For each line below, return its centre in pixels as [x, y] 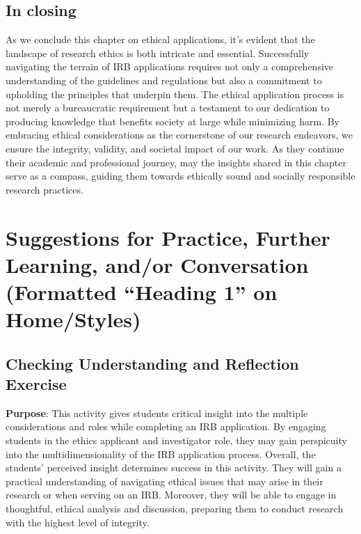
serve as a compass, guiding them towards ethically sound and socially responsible [180, 176]
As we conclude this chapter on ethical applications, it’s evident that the [160, 39]
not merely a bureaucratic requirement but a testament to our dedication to [168, 108]
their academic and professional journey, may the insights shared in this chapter [176, 162]
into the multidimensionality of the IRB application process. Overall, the [161, 454]
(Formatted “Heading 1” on [142, 291]
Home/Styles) [73, 319]
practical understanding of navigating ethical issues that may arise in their [165, 481]
